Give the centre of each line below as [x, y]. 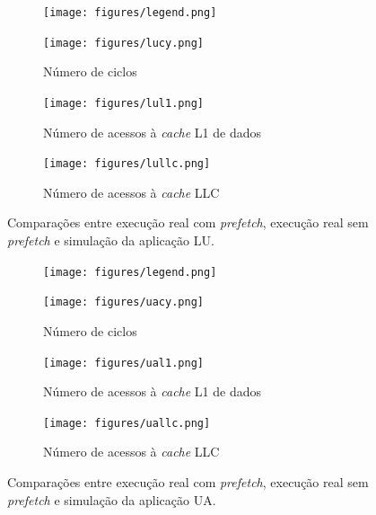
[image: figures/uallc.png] [127, 423]
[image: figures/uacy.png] [123, 302]
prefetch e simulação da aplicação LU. [111, 240]
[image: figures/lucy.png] [123, 43]
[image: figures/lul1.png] [123, 103]
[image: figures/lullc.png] [127, 164]
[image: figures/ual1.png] [123, 363]
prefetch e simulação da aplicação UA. [112, 499]
